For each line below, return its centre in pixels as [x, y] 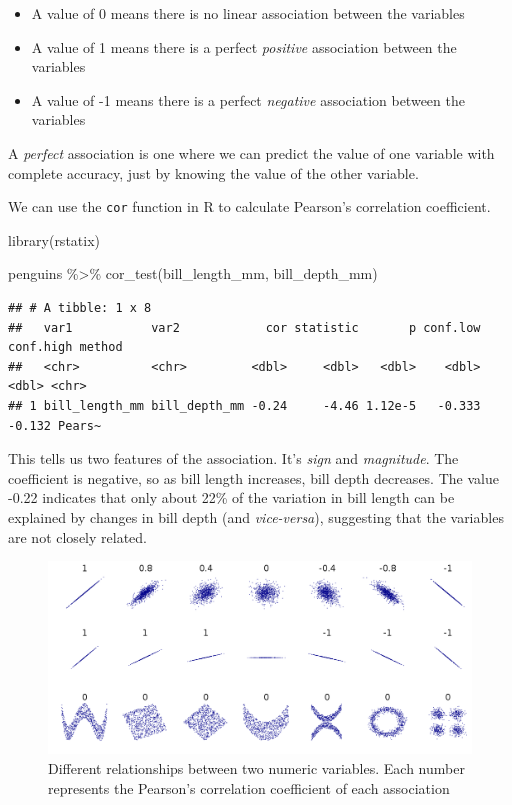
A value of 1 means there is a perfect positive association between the [244, 46]
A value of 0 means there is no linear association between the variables [248, 13]
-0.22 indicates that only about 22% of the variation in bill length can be [231, 497]
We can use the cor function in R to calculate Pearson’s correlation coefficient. [249, 206]
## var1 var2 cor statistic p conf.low [244, 327]
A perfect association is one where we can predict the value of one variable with [251, 152]
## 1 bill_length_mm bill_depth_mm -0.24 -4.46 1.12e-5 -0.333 [244, 405]
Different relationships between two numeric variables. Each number [256, 768]
